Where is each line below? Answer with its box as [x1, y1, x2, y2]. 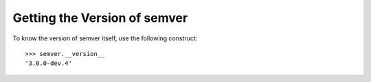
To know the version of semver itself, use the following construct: [12, 34, 198, 42]
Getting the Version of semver [12, 10, 188, 25]
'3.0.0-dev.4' [25, 59, 72, 68]
